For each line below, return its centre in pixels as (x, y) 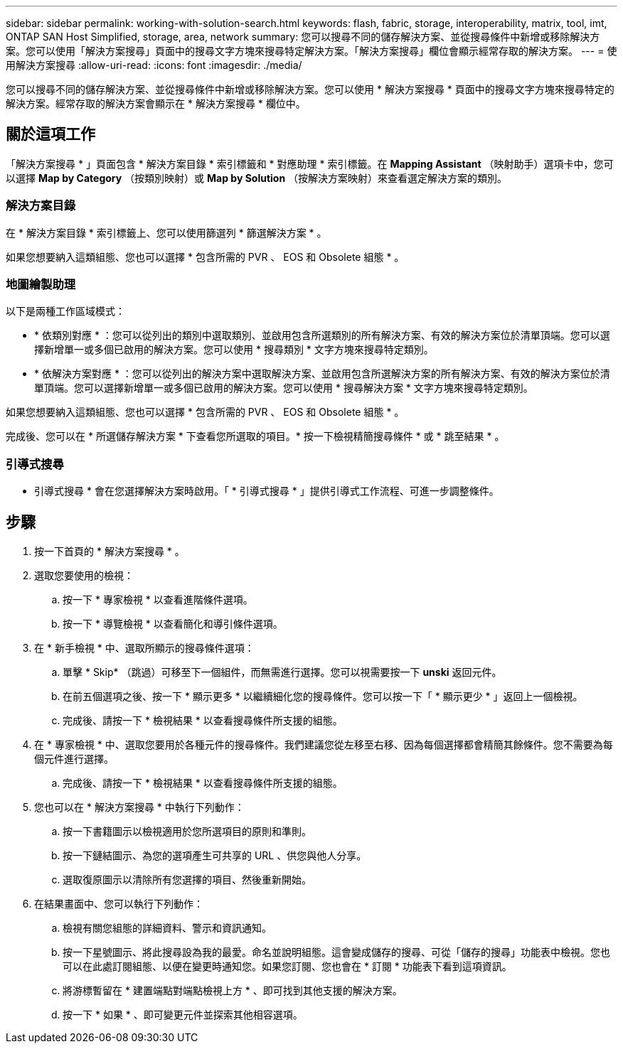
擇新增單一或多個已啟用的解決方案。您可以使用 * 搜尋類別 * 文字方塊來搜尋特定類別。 (234, 350)
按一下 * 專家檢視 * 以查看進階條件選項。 (158, 599)
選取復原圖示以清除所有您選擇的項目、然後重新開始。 (187, 879)
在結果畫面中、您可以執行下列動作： (119, 903)
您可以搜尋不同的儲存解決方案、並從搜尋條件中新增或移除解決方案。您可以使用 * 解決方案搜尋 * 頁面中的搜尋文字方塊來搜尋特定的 (310, 89)
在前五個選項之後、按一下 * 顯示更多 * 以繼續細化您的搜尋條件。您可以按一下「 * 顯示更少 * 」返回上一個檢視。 (323, 696)
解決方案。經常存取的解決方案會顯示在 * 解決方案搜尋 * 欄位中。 (156, 103)
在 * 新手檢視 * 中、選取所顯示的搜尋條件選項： (144, 647)
